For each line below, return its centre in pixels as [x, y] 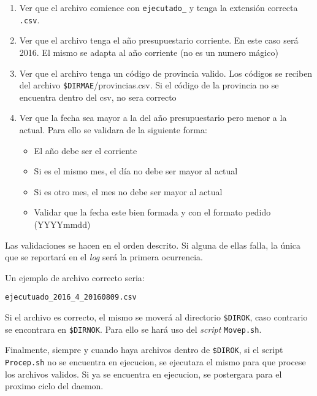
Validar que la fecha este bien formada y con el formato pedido [152, 212]
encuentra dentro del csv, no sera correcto [98, 97]
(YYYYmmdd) [62, 224]
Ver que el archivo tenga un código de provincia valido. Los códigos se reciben [166, 73]
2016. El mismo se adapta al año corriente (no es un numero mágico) [149, 52]
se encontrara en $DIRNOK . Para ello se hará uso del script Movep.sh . [133, 329]
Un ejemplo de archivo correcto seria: [75, 277]
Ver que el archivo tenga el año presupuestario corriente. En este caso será [159, 40]
